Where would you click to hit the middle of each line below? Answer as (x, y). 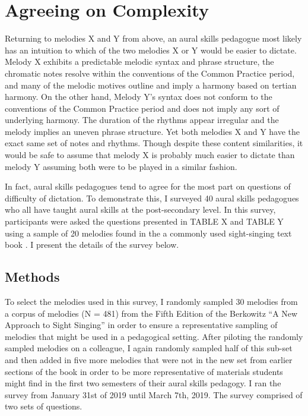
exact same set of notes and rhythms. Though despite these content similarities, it (154, 143)
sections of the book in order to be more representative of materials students (144, 371)
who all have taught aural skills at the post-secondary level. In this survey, (140, 209)
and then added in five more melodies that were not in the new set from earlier (149, 359)
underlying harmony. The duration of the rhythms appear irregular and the (142, 120)
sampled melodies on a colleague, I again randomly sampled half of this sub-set (149, 348)
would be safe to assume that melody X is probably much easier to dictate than (150, 155)
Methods (32, 277)
